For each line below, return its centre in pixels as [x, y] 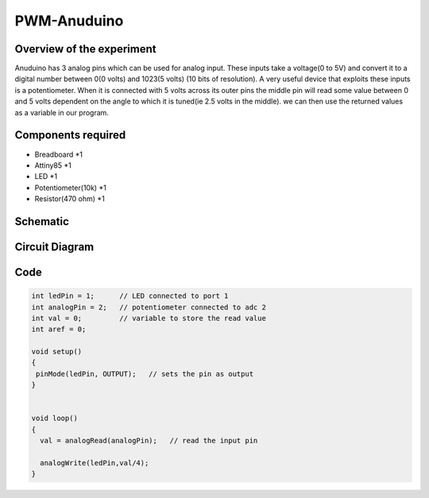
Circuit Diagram [54, 247]
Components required [70, 135]
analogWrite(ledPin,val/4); [95, 463]
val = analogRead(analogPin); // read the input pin [149, 441]
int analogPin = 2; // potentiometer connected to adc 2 [149, 307]
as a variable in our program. [62, 112]
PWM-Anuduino [69, 21]
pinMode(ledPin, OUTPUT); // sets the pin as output [145, 373]
